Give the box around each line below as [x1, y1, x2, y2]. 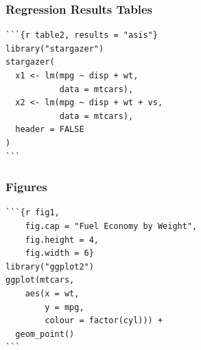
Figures [5, 178, 47, 195]
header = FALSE [15, 124, 84, 135]
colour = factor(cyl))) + [45, 316, 163, 326]
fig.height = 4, [25, 234, 99, 245]
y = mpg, [45, 302, 84, 312]
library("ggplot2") [5, 261, 94, 272]
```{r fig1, [5, 208, 60, 218]
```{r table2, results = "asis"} [5, 30, 158, 41]
